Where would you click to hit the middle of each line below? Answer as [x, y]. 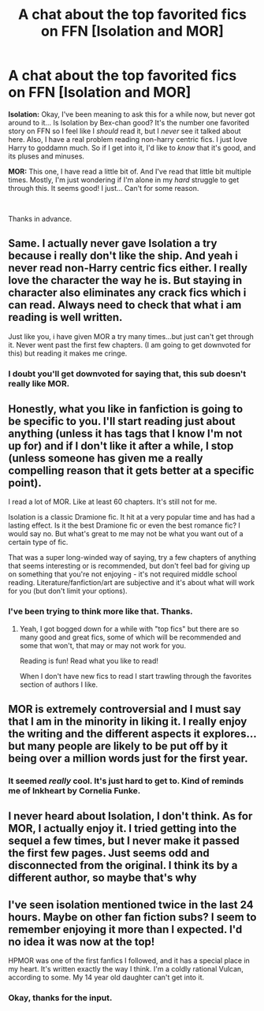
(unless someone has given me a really [106, 459]
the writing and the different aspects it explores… [132, 734]
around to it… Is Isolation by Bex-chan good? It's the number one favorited [129, 122]
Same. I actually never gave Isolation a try [113, 243]
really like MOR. [39, 383]
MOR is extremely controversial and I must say [125, 709]
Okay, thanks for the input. [60, 998]
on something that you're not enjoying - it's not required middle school [123, 574]
